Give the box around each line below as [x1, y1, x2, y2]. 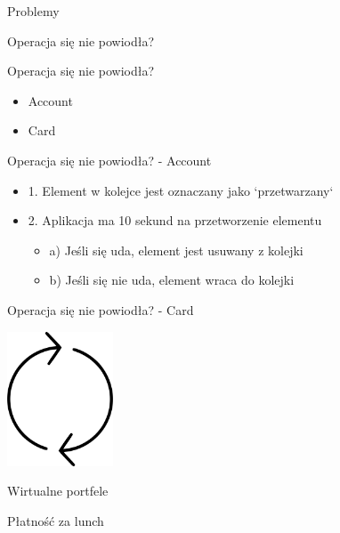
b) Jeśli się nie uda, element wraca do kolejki [49, 271, 295, 289]
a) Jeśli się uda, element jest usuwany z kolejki [49, 240, 304, 259]
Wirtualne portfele [7, 481, 109, 500]
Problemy [7, 2, 60, 20]
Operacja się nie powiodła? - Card [7, 300, 194, 319]
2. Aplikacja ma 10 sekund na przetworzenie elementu [28, 211, 322, 230]
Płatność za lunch [7, 511, 104, 529]
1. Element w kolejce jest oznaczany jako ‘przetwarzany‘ [28, 181, 334, 199]
